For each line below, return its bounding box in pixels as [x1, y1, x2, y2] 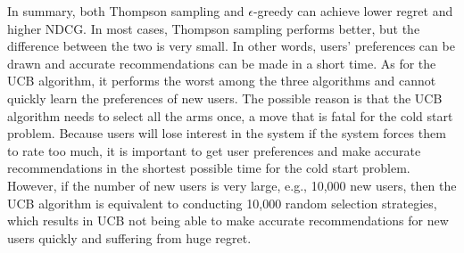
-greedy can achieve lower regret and [253, 2, 453, 20]
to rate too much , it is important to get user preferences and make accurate [7, 141, 421, 159]
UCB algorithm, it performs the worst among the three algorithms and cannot [7, 71, 436, 90]
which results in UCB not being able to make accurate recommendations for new [7, 211, 449, 230]
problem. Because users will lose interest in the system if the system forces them [7, 124, 446, 143]
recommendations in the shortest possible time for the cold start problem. [7, 159, 410, 177]
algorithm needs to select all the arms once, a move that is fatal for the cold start [7, 106, 453, 125]
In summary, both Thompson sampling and [7, 2, 244, 20]
